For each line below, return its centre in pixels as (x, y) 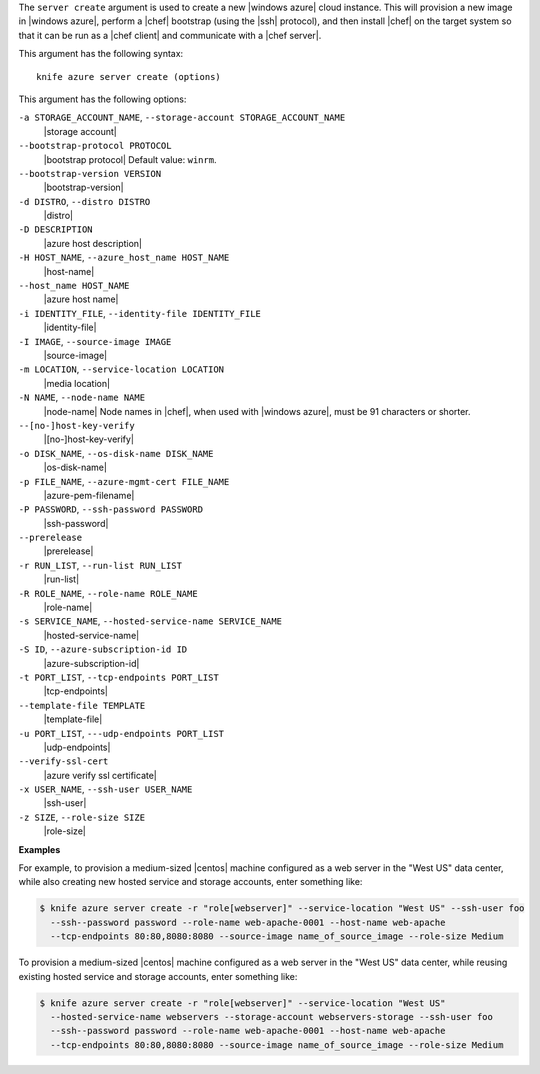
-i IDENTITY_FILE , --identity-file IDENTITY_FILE (140, 313)
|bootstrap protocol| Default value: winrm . (130, 159)
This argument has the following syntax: (101, 54)
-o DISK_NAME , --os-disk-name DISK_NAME (116, 453)
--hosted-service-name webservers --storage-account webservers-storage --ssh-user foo (272, 1016)
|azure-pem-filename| (89, 495)
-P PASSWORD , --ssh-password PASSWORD (111, 509)
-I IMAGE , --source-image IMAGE (95, 341)
